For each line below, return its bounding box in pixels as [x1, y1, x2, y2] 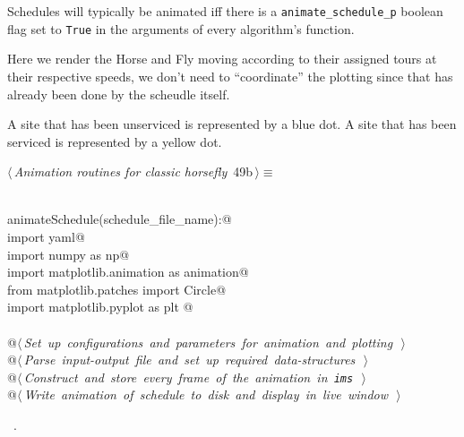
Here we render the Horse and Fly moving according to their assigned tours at [7, 49, 437, 68]
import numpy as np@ [7, 244, 130, 263]
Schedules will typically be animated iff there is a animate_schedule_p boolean [7, 2, 443, 20]
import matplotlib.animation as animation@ [7, 262, 249, 281]
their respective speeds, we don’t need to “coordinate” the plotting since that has [7, 66, 453, 85]
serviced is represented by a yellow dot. [7, 132, 222, 150]
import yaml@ [7, 227, 85, 246]
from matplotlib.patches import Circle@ [7, 279, 227, 298]
